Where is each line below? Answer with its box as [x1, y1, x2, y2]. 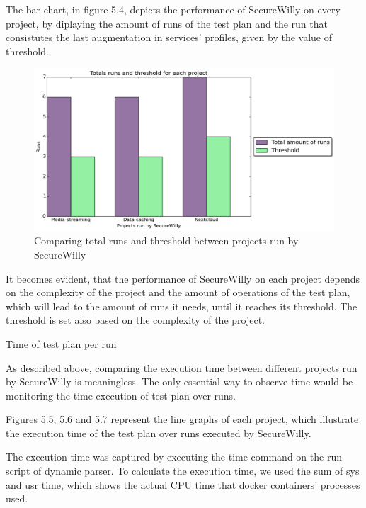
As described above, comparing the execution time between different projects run [6, 360, 358, 375]
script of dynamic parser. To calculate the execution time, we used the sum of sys [6, 463, 360, 478]
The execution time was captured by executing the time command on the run [6, 449, 342, 464]
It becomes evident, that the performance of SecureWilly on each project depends [6, 271, 360, 286]
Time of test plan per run [6, 336, 117, 351]
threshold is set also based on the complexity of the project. [6, 312, 265, 327]
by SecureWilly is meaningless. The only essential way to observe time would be [6, 374, 353, 389]
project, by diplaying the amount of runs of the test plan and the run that [6, 16, 328, 30]
